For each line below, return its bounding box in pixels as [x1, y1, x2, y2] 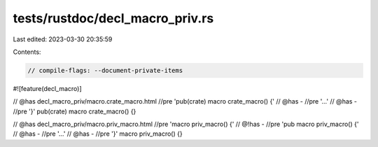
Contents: [13, 48, 41, 56]
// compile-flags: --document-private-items [27, 66, 183, 74]
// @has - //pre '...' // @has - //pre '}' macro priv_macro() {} [13, 129, 183, 138]
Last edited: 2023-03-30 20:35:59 [13, 35, 113, 43]
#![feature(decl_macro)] [13, 84, 82, 92]
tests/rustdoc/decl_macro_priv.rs [13, 10, 214, 26]
